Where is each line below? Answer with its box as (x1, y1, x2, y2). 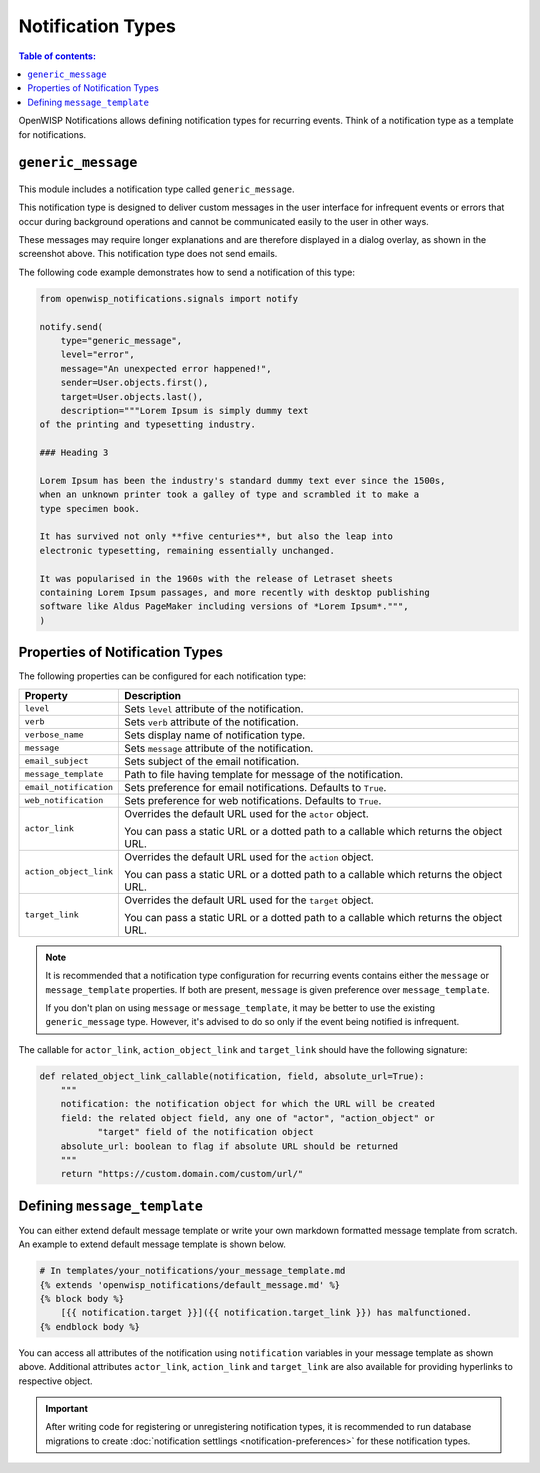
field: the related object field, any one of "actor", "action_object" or (60, 1112, 435, 1124)
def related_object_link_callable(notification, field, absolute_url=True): (39, 1070, 425, 1082)
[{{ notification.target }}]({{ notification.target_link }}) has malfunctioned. (60, 1307, 472, 1319)
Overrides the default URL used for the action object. (124, 850, 374, 864)
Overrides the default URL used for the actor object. (124, 806, 369, 820)
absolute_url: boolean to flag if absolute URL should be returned (60, 1140, 399, 1152)
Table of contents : (18, 50, 97, 62)
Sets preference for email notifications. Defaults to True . (124, 780, 387, 794)
